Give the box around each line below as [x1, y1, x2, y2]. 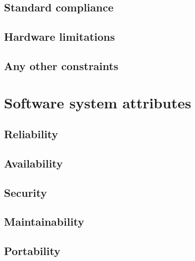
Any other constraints [4, 58, 118, 73]
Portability [4, 243, 60, 259]
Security [4, 184, 47, 200]
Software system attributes [4, 92, 192, 112]
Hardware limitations [4, 29, 115, 44]
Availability [4, 155, 63, 171]
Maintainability [4, 214, 85, 229]
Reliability [4, 126, 58, 142]
